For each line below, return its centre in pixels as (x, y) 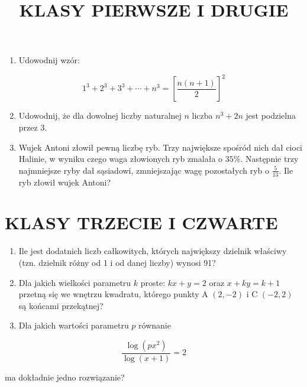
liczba (202, 116)
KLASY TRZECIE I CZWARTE (141, 222)
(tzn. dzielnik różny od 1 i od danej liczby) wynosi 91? (117, 262)
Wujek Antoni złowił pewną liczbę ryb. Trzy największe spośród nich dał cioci (160, 147)
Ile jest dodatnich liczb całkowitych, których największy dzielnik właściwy (153, 251)
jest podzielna (271, 116)
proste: (153, 282)
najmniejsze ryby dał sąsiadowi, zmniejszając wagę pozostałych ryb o (144, 170)
